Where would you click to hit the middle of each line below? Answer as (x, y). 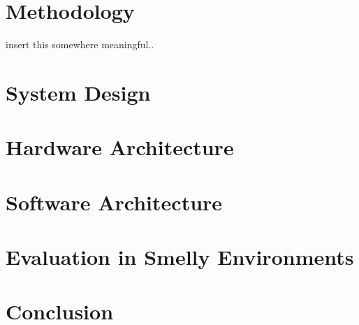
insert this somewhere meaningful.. (80, 44)
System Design (78, 92)
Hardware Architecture (120, 147)
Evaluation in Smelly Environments (180, 257)
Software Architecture (114, 202)
